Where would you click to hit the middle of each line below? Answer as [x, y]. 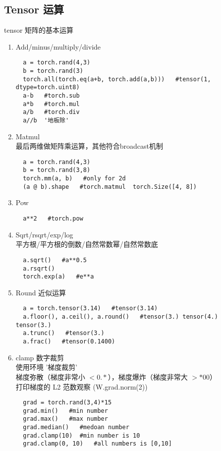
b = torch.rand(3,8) [57, 170]
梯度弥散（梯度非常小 [50, 376]
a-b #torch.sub [51, 96]
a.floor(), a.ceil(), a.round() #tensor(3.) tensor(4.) [120, 317]
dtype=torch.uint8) [48, 87]
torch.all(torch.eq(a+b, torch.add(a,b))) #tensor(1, [117, 79]
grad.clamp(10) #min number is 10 [82, 435]
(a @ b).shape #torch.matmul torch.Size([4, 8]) [110, 187]
